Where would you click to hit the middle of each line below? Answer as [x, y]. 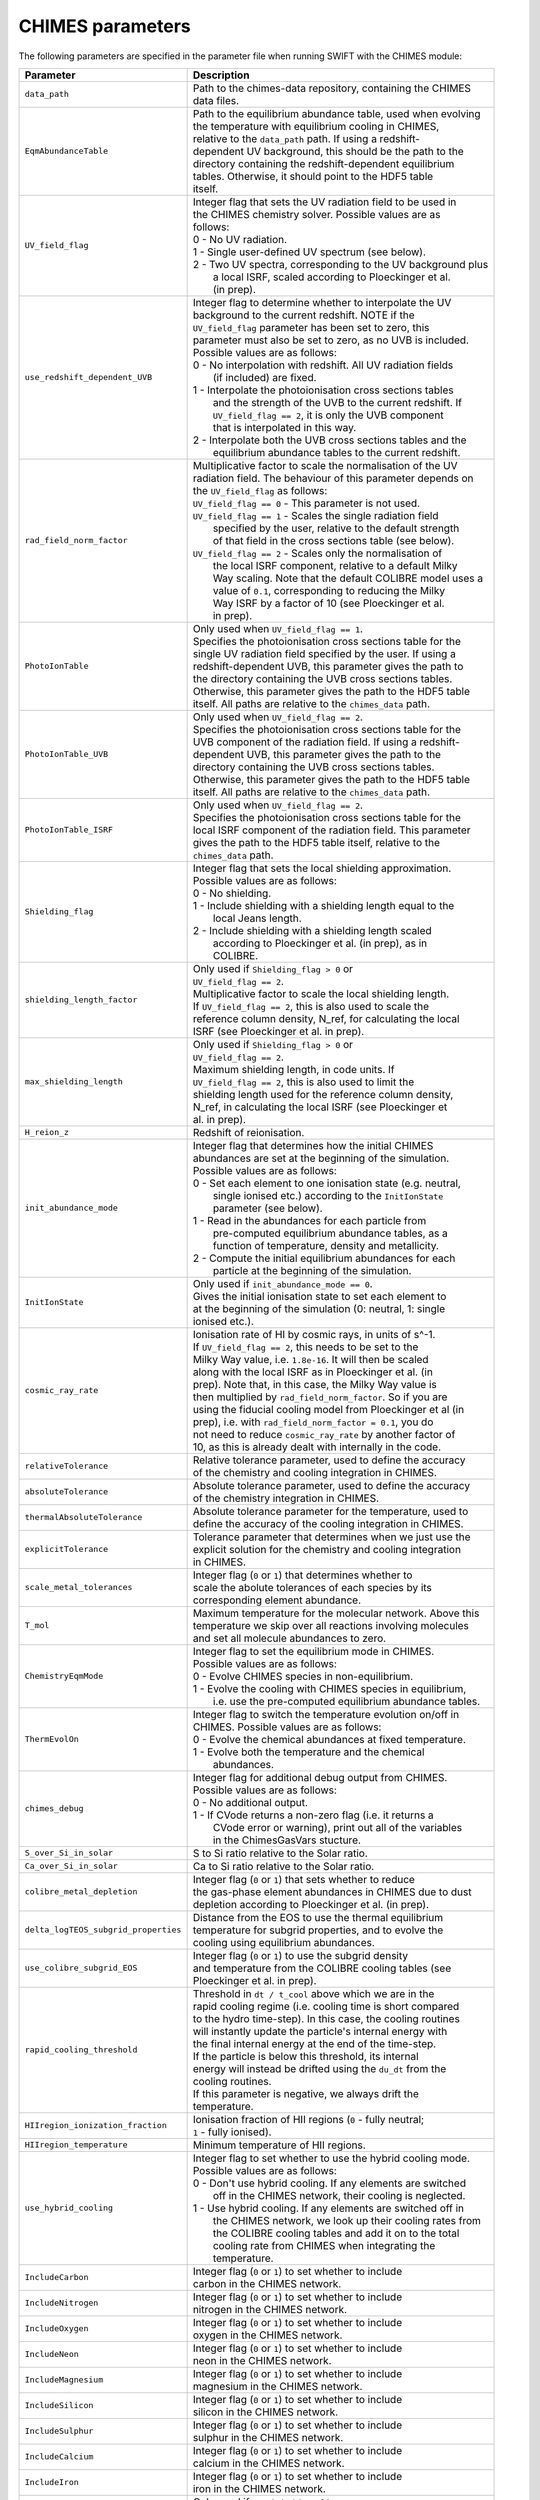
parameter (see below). [268, 1208]
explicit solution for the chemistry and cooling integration [327, 1549]
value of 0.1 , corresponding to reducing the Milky [328, 590]
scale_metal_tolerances [78, 1587]
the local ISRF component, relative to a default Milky [335, 565]
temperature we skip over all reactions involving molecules [331, 1625]
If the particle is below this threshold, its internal [305, 2056]
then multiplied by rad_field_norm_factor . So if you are [320, 1397]
